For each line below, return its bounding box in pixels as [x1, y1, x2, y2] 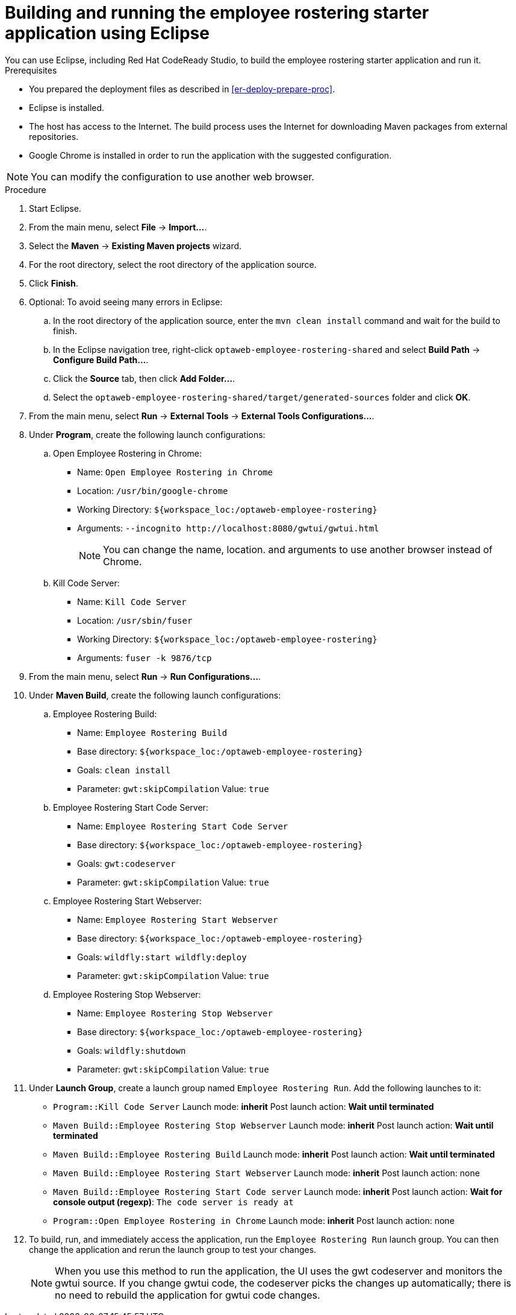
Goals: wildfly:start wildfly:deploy [77, 951, 247, 962]
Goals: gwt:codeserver [77, 858, 176, 869]
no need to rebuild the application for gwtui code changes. [55, 1288, 320, 1301]
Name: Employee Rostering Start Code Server [77, 820, 288, 831]
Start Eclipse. [29, 203, 81, 214]
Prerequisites [5, 65, 57, 75]
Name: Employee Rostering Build [77, 727, 228, 738]
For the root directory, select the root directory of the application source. [29, 259, 317, 270]
